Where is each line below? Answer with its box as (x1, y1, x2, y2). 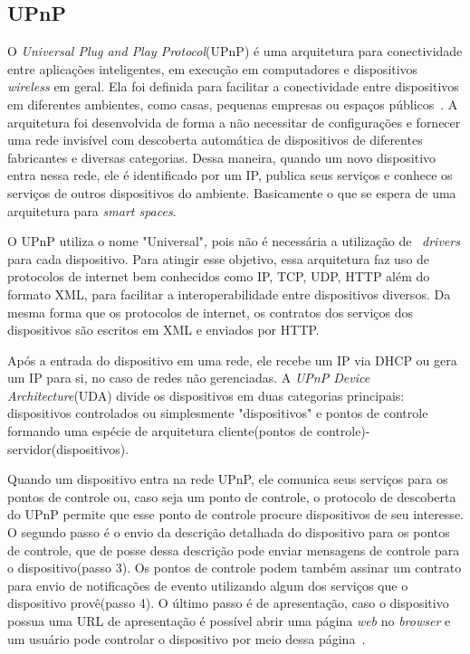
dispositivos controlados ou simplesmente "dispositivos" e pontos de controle (7, 403, 428, 422)
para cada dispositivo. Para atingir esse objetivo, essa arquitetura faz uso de (7, 249, 430, 268)
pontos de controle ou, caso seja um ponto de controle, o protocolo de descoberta (7, 487, 456, 506)
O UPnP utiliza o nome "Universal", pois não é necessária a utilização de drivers (7, 232, 460, 251)
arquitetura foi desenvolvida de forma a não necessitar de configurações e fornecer (7, 112, 461, 131)
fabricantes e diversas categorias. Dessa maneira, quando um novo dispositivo (7, 147, 436, 166)
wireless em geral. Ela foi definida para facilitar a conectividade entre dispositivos (7, 77, 459, 96)
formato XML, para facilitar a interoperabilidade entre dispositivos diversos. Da (7, 284, 451, 303)
